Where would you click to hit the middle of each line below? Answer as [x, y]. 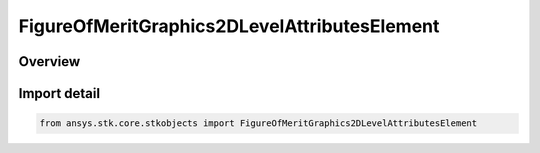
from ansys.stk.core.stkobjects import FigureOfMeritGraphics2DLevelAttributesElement [258, 123]
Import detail [59, 93]
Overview [49, 61]
